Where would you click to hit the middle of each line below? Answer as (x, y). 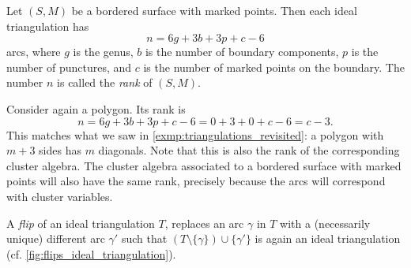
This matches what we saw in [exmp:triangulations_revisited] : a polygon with (195, 134)
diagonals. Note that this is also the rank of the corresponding (249, 150)
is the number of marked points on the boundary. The (274, 67)
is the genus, (103, 52)
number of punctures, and (69, 67)
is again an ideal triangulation (328, 238)
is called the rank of (105, 82)
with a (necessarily (325, 223)
